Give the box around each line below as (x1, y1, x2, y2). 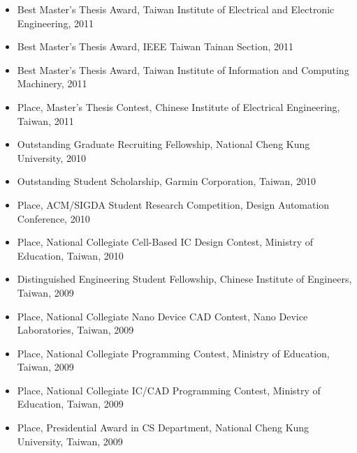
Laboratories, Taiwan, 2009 (17, 322, 134, 337)
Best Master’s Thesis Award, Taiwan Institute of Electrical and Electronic (17, 2, 335, 16)
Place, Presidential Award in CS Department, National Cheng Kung (17, 420, 309, 435)
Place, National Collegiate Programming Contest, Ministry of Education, (17, 346, 330, 360)
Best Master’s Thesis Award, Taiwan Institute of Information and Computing (17, 62, 349, 77)
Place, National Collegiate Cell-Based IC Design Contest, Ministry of (17, 235, 314, 249)
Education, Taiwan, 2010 (17, 248, 124, 262)
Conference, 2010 (17, 211, 90, 225)
